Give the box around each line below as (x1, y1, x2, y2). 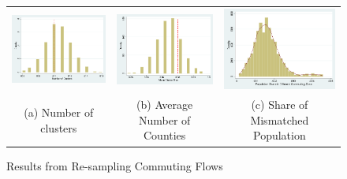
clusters (40, 119, 77, 136)
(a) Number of (24, 104, 94, 121)
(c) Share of (251, 96, 308, 113)
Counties (143, 127, 186, 144)
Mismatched (250, 111, 309, 128)
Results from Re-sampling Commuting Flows (6, 157, 223, 173)
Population (253, 127, 306, 144)
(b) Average (136, 96, 193, 113)
